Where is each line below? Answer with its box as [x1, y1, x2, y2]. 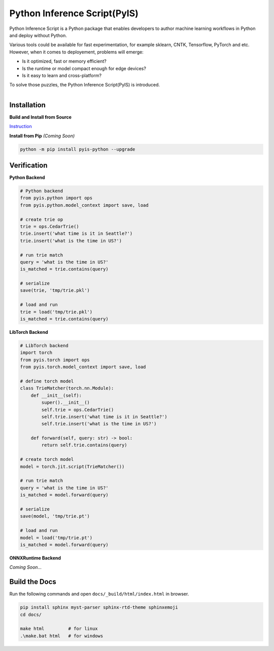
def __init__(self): [30, 392, 82, 398]
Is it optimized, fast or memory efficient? [22, 58, 107, 65]
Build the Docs [9, 577, 57, 586]
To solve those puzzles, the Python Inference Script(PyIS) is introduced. [9, 82, 160, 88]
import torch [20, 350, 53, 356]
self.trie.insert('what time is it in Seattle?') [41, 414, 167, 419]
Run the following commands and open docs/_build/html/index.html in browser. [9, 591, 189, 597]
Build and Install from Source [9, 114, 72, 120]
